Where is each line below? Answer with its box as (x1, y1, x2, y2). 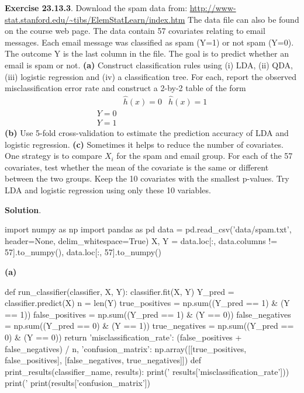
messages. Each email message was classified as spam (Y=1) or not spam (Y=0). (5, 36, 294, 48)
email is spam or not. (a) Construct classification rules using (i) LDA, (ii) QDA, (5, 58, 293, 71)
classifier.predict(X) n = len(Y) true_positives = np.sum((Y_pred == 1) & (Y (5, 297, 290, 309)
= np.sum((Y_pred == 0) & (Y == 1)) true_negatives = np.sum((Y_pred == (5, 319, 294, 332)
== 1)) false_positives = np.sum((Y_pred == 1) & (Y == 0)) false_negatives (5, 308, 291, 320)
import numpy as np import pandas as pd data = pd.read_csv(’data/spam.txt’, (5, 223, 292, 235)
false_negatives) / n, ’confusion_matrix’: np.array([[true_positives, (5, 342, 247, 354)
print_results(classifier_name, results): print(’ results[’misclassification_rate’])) (5, 365, 289, 377)
